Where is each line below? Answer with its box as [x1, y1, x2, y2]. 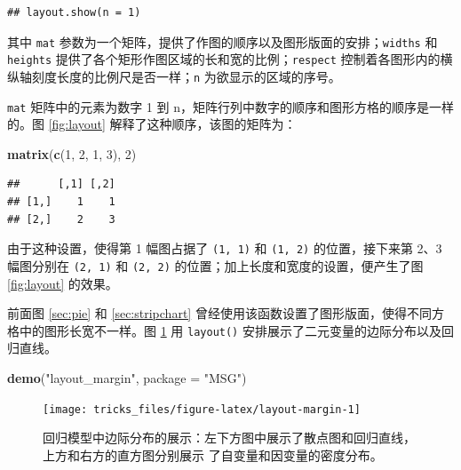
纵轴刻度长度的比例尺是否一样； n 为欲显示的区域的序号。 [7, 67, 341, 85]
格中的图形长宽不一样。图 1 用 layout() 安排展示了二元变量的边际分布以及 [7, 321, 441, 339]
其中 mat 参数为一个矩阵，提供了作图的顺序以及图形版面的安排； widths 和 [7, 32, 438, 51]
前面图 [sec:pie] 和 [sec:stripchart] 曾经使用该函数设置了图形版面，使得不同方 [7, 304, 444, 323]
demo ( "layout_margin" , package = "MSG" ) [7, 368, 247, 386]
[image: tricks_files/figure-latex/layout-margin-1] [43, 402, 361, 416]
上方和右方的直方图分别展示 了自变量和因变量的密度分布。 [43, 445, 383, 464]
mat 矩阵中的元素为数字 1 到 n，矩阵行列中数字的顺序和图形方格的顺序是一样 [7, 97, 454, 116]
